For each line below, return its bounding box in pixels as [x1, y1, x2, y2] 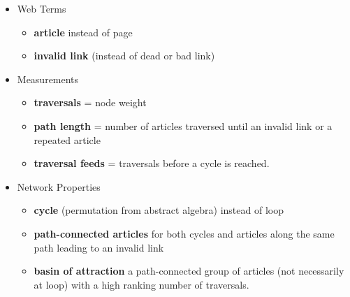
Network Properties [17, 179, 101, 194]
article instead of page [34, 24, 133, 39]
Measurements [17, 71, 79, 86]
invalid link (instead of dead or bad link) [34, 48, 215, 63]
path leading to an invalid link [34, 240, 164, 254]
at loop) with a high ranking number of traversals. [34, 277, 249, 291]
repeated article [34, 132, 101, 147]
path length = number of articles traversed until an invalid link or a [34, 118, 333, 133]
